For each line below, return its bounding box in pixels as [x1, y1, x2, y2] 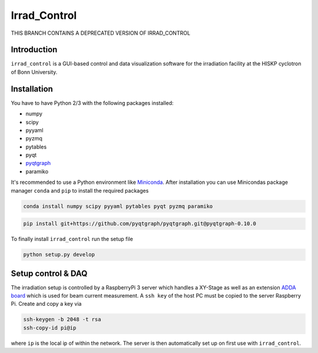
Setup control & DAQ [11, 268, 88, 278]
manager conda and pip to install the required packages [11, 187, 149, 194]
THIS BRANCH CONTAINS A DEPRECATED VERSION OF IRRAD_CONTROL [11, 29, 191, 37]
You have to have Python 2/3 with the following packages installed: [11, 99, 174, 106]
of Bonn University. [11, 68, 58, 75]
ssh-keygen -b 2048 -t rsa [23, 316, 101, 323]
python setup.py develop [23, 251, 95, 258]
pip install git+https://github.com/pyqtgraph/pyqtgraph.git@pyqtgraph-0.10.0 [23, 220, 256, 227]
